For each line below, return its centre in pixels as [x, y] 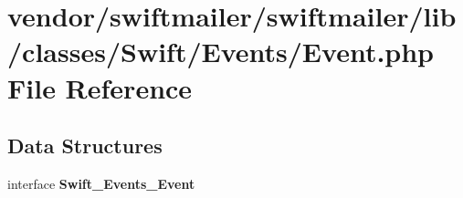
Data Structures [85, 146]
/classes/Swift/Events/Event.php [221, 52]
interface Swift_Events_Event [101, 183]
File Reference [100, 87]
